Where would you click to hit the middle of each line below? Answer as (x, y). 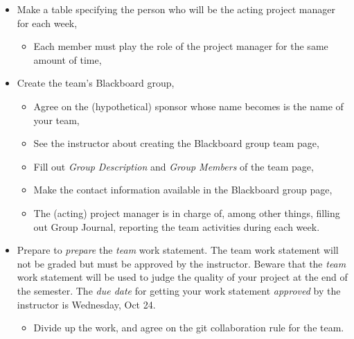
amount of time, (68, 59)
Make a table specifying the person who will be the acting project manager (176, 9)
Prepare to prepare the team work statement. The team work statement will (178, 250)
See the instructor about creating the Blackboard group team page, (176, 143)
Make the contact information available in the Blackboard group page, (183, 190)
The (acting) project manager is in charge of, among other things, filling (187, 212)
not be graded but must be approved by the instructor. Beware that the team (182, 263)
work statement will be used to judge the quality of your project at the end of (182, 277)
